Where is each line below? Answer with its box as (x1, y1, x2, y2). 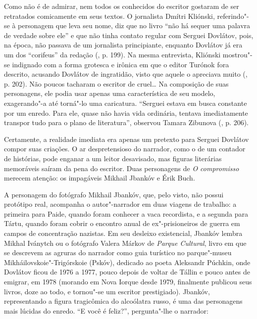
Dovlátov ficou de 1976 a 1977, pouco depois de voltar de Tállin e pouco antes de (4, 267, 250, 277)
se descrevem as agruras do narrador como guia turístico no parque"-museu (4, 247, 232, 258)
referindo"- (217, 10, 249, 21)
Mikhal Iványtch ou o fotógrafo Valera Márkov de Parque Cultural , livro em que (4, 237, 247, 248)
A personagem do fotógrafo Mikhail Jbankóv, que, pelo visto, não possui (4, 189, 224, 199)
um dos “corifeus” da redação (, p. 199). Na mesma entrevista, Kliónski (4, 49, 221, 59)
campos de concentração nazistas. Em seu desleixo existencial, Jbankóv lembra (4, 228, 243, 238)
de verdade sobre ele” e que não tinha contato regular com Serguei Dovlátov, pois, (4, 30, 254, 40)
